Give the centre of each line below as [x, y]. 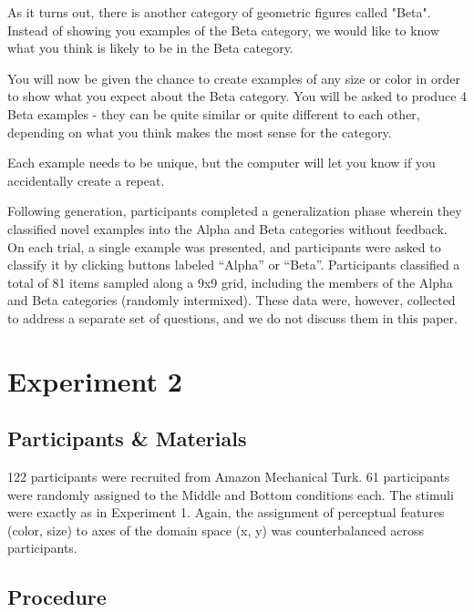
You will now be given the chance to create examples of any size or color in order [234, 78]
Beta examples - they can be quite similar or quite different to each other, [214, 113]
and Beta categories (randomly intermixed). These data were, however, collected [232, 300]
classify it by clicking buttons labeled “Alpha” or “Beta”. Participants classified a [234, 265]
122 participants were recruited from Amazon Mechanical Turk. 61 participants [229, 477]
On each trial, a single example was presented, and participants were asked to [224, 246]
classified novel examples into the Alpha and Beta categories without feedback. [227, 228]
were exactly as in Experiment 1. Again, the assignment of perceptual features [226, 512]
